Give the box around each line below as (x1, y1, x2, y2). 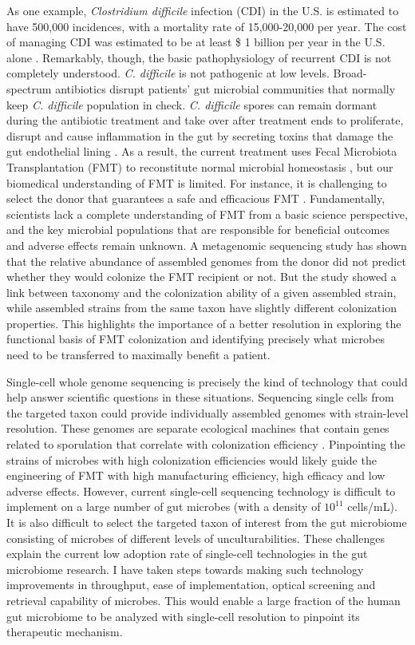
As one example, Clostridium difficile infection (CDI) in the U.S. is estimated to (6, 2, 399, 18)
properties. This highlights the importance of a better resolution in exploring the (6, 315, 401, 331)
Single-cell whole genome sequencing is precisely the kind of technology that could (6, 373, 408, 390)
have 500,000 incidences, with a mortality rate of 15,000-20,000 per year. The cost (6, 18, 407, 34)
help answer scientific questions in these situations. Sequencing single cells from (6, 389, 394, 406)
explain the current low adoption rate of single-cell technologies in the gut (6, 545, 368, 562)
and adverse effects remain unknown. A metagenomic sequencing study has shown (6, 236, 407, 253)
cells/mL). (347, 498, 397, 515)
